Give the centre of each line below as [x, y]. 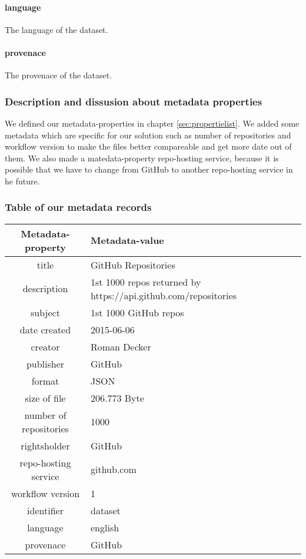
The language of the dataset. [56, 29]
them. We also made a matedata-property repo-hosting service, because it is [142, 158]
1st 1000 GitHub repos [137, 312]
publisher [45, 363]
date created [45, 329]
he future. [22, 181]
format [45, 381]
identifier [45, 510]
